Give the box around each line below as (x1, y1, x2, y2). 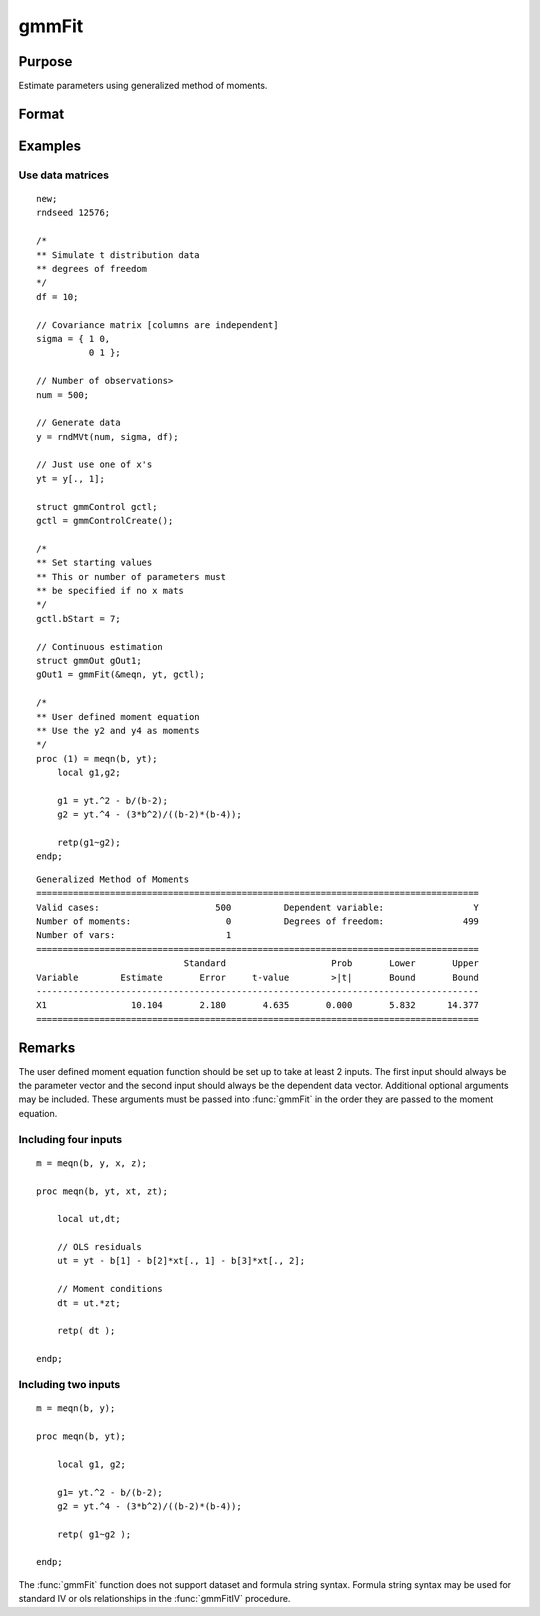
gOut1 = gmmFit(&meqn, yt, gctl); (36, 669, 205, 680)
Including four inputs (18, 1132, 123, 1146)
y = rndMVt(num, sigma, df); (36, 431, 179, 442)
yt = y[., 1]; (36, 473, 105, 484)
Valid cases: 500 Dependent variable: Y (36, 901, 480, 913)
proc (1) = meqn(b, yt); (36, 753, 158, 764)
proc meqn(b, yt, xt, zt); (36, 1185, 169, 1197)
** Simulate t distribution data (36, 249, 200, 260)
